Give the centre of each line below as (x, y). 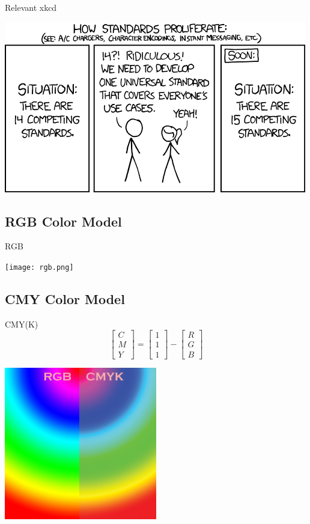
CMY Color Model (65, 299)
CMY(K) (22, 324)
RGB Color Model (63, 221)
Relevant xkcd (31, 7)
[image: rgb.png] (39, 267)
